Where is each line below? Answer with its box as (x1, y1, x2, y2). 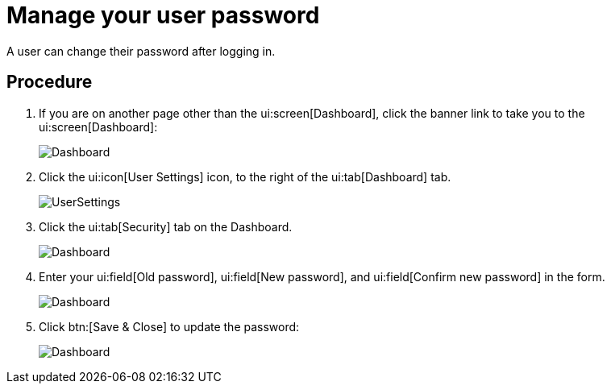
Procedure (6, 72, 93, 93)
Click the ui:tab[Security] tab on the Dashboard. (39, 219, 293, 234)
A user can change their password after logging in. (6, 44, 276, 58)
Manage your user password (6, 2, 320, 29)
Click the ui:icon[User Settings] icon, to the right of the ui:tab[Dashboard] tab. (39, 169, 451, 184)
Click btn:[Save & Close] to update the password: (39, 319, 300, 334)
